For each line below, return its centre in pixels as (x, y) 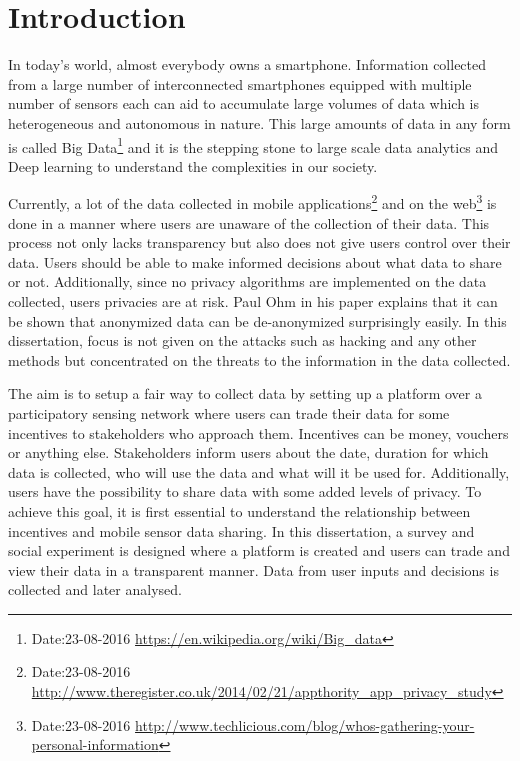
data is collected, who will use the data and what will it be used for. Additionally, (259, 471)
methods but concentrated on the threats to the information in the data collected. (259, 359)
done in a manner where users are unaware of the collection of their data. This (249, 222)
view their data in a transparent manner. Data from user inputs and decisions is (253, 569)
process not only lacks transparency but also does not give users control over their (259, 242)
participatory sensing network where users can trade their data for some (229, 412)
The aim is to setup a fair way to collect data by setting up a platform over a (245, 393)
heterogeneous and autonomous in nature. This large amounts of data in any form (259, 122)
